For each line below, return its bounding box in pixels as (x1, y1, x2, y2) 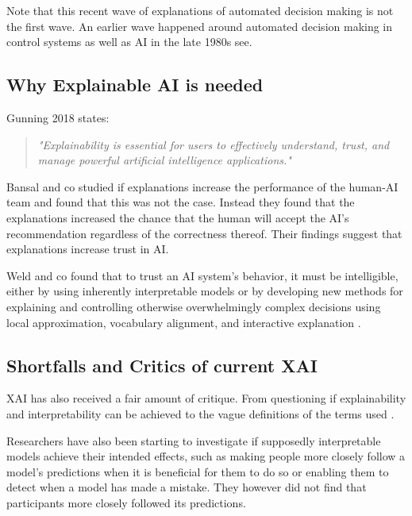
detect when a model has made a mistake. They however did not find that (6, 479, 367, 495)
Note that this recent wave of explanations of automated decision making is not (6, 2, 394, 18)
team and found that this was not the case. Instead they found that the (6, 194, 355, 210)
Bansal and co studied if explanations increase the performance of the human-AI (6, 178, 399, 194)
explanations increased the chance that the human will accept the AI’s (6, 209, 349, 225)
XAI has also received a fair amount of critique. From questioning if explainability (6, 390, 406, 406)
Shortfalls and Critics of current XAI (6, 352, 318, 377)
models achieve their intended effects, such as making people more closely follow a (6, 448, 406, 464)
